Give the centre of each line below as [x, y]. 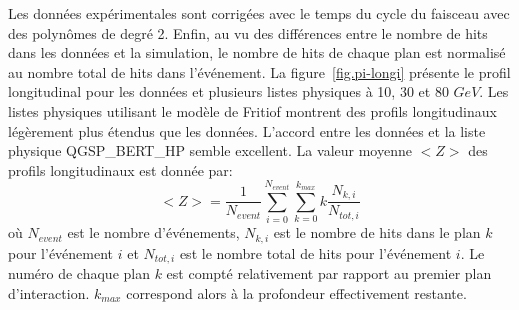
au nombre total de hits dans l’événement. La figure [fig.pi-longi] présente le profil [259, 71]
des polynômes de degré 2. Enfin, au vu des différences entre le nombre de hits [248, 32]
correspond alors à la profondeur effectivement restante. [296, 292]
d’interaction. [49, 292]
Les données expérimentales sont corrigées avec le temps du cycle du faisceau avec [259, 13]
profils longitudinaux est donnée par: [120, 169]
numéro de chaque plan [79, 273]
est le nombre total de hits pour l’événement [315, 252]
